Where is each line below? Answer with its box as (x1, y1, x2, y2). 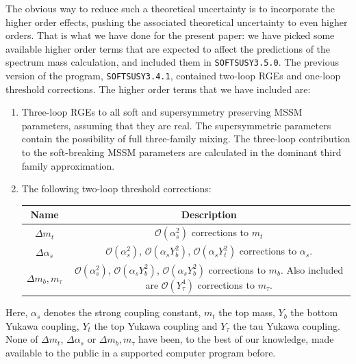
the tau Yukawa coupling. (233, 318, 340, 333)
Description (181, 207, 237, 222)
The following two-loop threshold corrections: (21, 181, 212, 196)
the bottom (290, 305, 338, 320)
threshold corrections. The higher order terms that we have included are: (5, 81, 311, 96)
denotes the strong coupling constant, (44, 305, 201, 320)
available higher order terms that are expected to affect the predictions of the (5, 41, 331, 55)
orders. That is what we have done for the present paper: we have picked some (5, 28, 335, 42)
